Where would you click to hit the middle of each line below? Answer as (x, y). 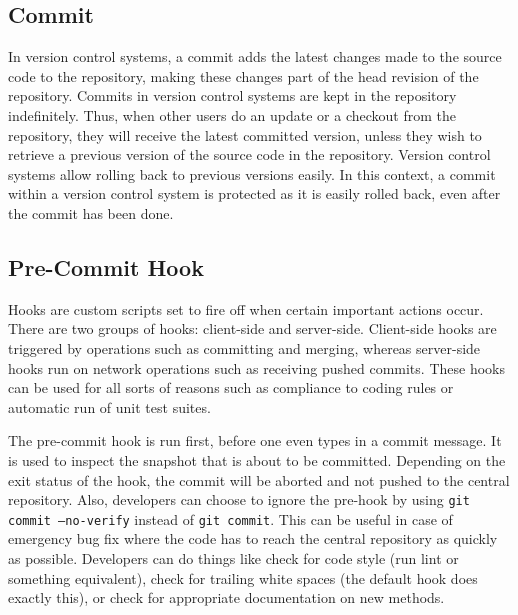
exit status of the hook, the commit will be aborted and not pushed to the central (259, 479)
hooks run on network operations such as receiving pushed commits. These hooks (256, 367)
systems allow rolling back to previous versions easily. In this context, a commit (252, 173)
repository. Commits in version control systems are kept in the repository (232, 95)
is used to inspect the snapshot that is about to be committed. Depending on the (257, 459)
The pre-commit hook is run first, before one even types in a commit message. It (255, 440)
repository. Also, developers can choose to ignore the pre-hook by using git (239, 499)
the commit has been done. (91, 212)
